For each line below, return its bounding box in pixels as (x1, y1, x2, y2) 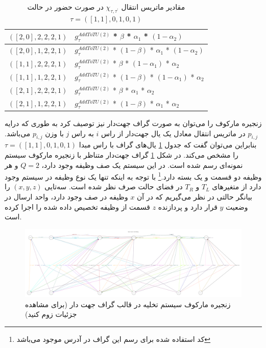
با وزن (45, 128, 64, 138)
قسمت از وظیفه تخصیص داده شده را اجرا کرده (5, 201, 151, 212)
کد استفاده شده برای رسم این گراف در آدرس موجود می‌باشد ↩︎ (16, 333, 211, 344)
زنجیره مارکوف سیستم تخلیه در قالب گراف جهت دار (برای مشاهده (25, 299, 231, 309)
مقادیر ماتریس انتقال (121, 2, 185, 12)
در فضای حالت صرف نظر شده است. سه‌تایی (44, 181, 183, 192)
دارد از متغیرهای (212, 181, 261, 192)
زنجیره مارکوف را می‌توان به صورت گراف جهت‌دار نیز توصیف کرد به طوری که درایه (5, 117, 262, 128)
